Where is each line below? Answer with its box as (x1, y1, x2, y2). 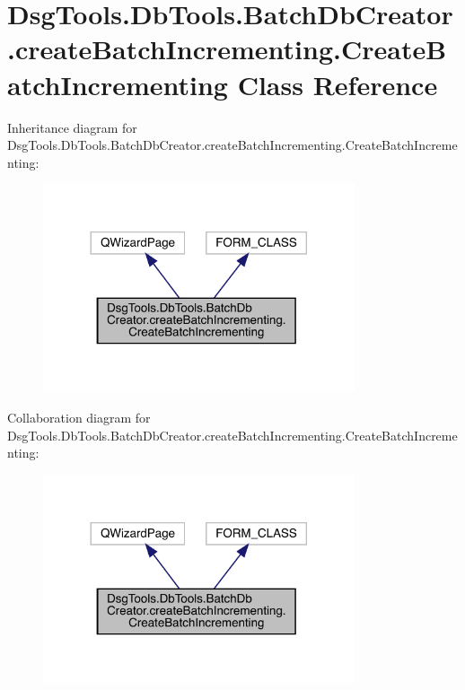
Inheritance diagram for (7, 118, 137, 136)
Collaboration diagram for (7, 408, 151, 427)
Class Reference (237, 66, 438, 102)
